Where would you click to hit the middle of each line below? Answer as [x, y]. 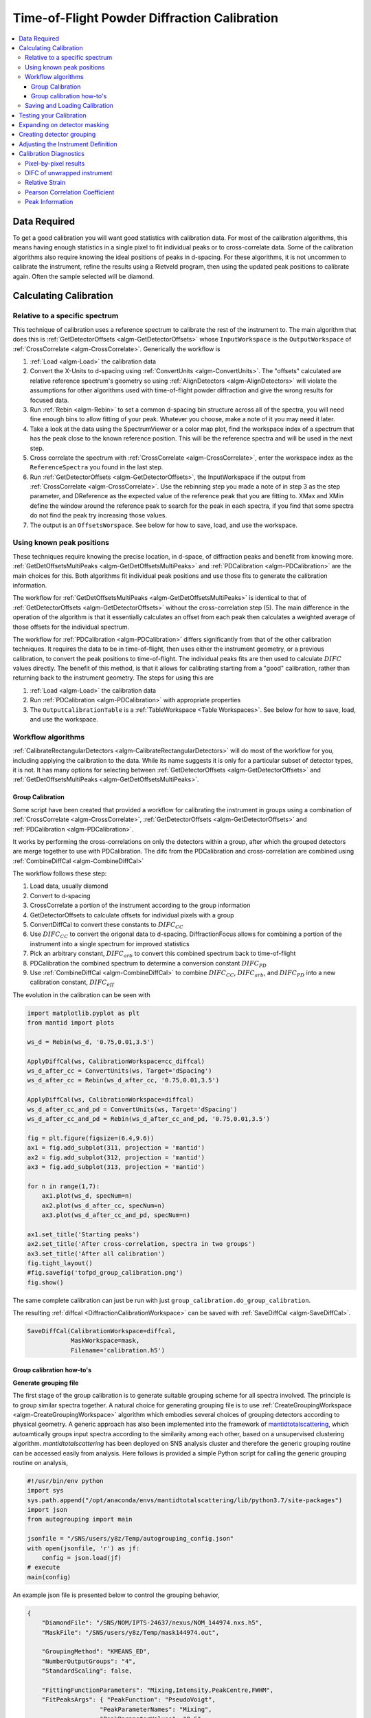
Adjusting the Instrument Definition [68, 144]
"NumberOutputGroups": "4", [89, 1661]
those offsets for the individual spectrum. [71, 627]
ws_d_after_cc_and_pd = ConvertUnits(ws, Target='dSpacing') [132, 1109]
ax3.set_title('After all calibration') [96, 1253]
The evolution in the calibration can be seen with [81, 995]
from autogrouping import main [80, 1519]
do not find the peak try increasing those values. [99, 515]
